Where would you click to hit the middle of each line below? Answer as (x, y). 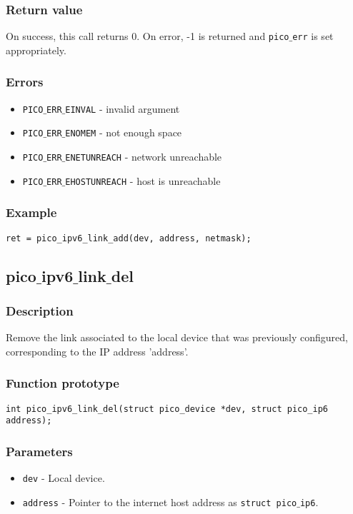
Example (31, 212)
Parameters (39, 451)
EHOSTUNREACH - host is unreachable (143, 180)
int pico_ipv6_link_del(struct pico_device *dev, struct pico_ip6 (167, 409)
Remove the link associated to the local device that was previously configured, (177, 337)
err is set (313, 36)
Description (40, 310)
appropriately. (36, 50)
